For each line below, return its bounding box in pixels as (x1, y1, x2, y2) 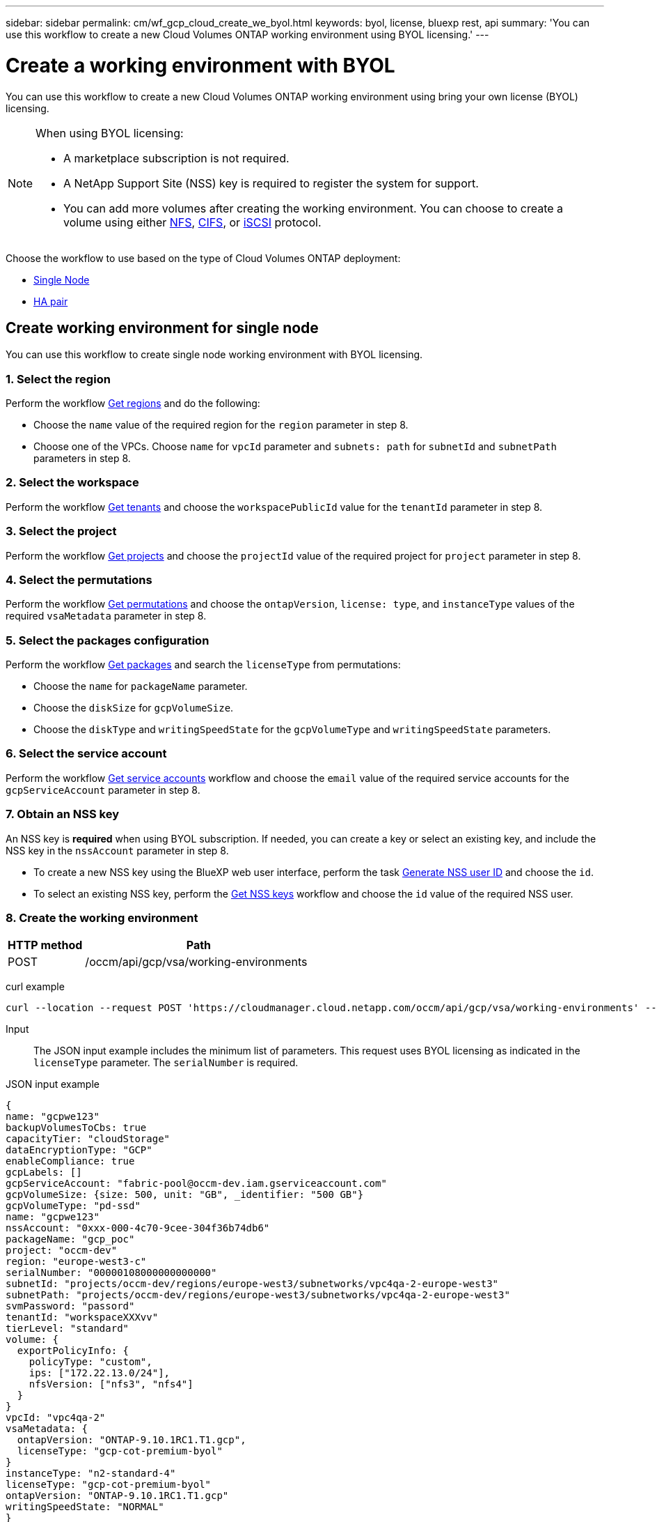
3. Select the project (6, 524, 117, 539)
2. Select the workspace (6, 475, 139, 490)
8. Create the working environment (6, 910, 198, 925)
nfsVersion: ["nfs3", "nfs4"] (29, 1378, 193, 1390)
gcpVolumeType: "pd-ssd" (6, 1200, 141, 1212)
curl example (6, 981, 65, 993)
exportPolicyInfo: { (17, 1345, 129, 1357)
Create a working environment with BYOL (6, 53, 395, 77)
